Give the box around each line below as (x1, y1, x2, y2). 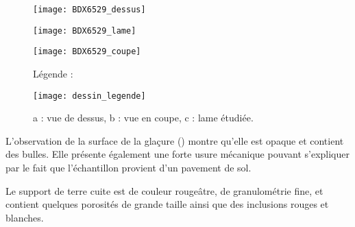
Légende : (33, 66, 73, 80)
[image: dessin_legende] (33, 91, 146, 101)
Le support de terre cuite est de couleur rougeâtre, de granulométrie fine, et (5, 183, 323, 198)
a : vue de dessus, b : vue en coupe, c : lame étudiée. (33, 110, 254, 125)
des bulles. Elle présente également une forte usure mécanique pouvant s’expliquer (5, 147, 350, 161)
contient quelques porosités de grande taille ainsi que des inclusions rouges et (5, 197, 329, 211)
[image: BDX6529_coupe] (33, 47, 141, 57)
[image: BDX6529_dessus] (33, 5, 146, 14)
